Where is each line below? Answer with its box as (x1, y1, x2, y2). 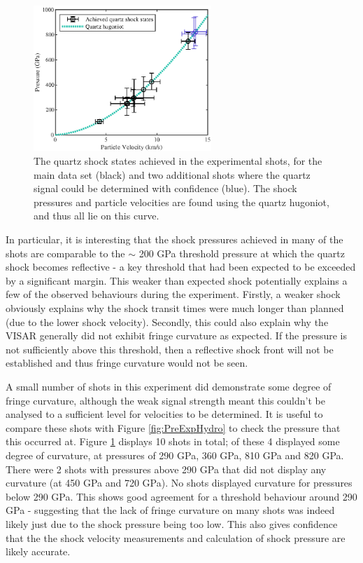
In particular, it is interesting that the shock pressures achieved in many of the (6, 232, 343, 247)
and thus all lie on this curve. (34, 208, 159, 223)
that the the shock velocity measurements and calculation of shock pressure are (6, 530, 346, 545)
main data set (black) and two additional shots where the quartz (34, 167, 311, 182)
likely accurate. (6, 544, 71, 559)
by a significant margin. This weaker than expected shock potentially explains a (6, 273, 348, 287)
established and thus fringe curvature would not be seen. (6, 355, 248, 370)
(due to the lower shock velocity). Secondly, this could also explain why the (6, 314, 329, 329)
